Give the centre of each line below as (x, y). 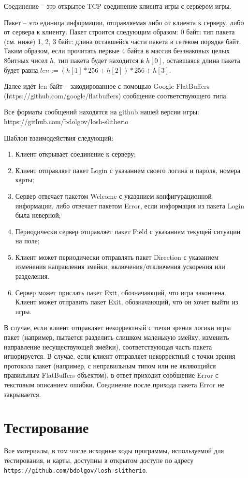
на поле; (27, 241)
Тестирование (46, 427)
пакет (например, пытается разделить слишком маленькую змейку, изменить (117, 337)
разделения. (32, 276)
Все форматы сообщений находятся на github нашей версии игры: (102, 112)
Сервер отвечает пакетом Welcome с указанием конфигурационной (113, 196)
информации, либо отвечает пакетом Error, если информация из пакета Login (130, 205)
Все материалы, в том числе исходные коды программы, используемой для (114, 451)
